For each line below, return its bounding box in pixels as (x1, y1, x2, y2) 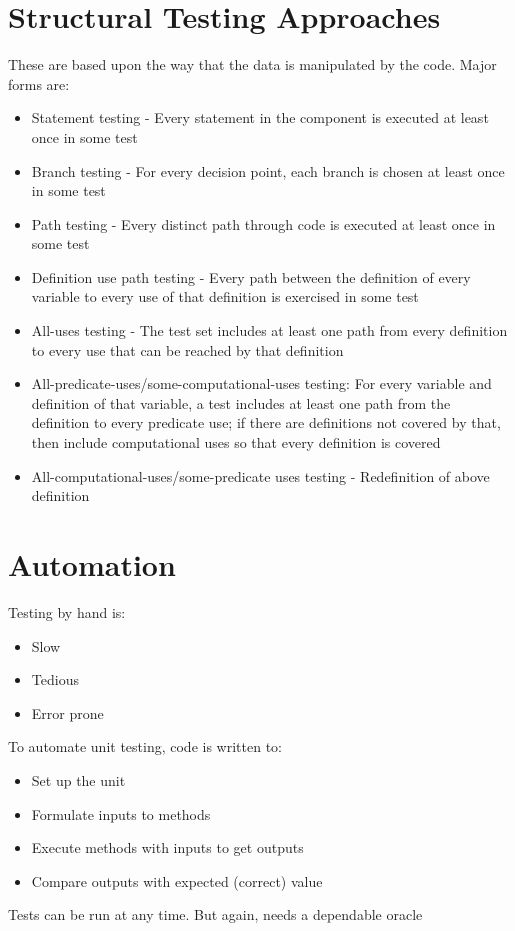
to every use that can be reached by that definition (31, 339, 344, 360)
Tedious (31, 669, 79, 690)
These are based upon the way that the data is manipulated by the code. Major (8, 54, 497, 75)
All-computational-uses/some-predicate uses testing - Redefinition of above (31, 465, 490, 486)
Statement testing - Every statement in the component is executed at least (31, 107, 489, 128)
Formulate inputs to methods (31, 803, 211, 824)
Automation (8, 544, 176, 584)
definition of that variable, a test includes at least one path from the (31, 392, 451, 413)
